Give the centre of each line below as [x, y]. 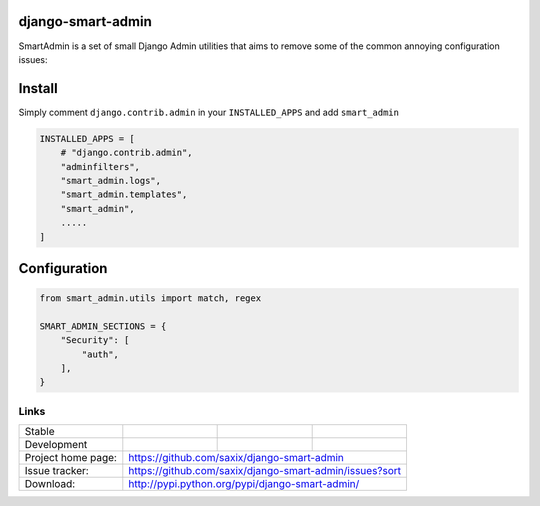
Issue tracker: [56, 471]
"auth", [100, 354]
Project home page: [70, 458]
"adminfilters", [100, 166]
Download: [50, 484]
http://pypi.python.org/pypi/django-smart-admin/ [244, 484]
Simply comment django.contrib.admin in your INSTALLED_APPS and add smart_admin [209, 112]
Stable [39, 432]
